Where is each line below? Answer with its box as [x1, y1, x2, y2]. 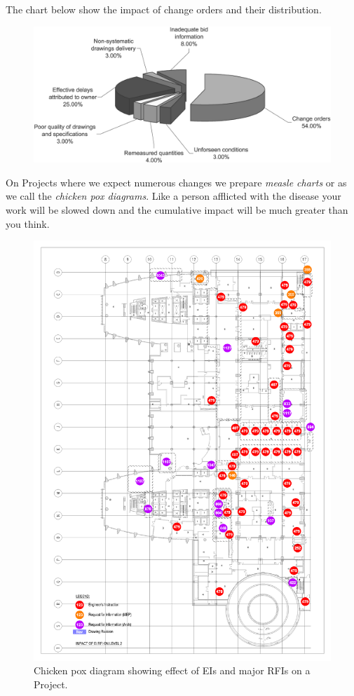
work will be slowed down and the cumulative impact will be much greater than [6, 202, 348, 217]
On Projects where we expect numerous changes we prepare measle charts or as [6, 175, 347, 189]
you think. [6, 216, 50, 231]
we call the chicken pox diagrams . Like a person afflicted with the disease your [6, 189, 341, 203]
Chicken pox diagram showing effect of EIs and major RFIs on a [34, 663, 311, 678]
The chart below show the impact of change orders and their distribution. [6, 2, 322, 16]
